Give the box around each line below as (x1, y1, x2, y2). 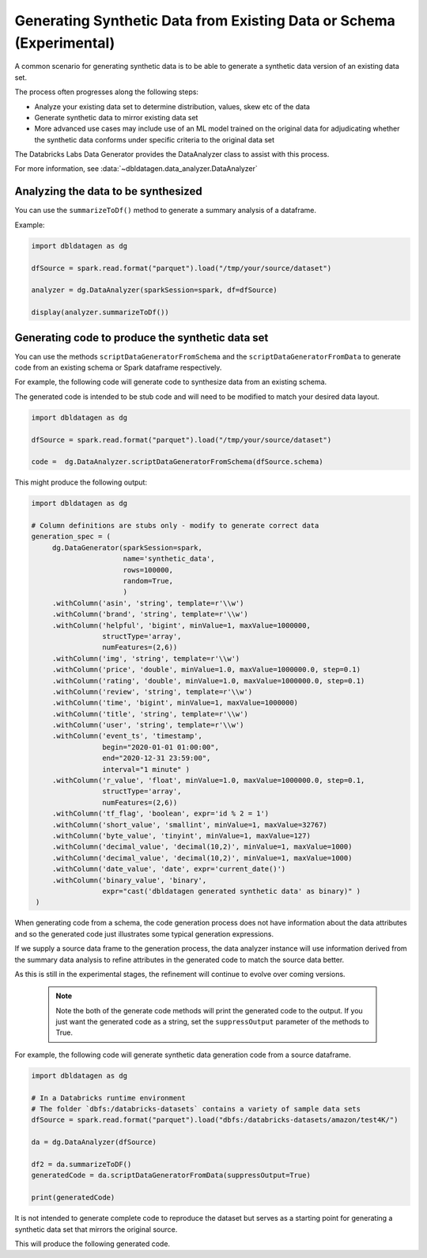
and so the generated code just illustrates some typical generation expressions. (14, 929, 274, 938)
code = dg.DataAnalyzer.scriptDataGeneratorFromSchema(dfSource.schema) (31, 458, 323, 466)
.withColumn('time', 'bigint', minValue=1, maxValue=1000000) (51, 698, 299, 708)
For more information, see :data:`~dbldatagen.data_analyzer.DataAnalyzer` (14, 164, 258, 173)
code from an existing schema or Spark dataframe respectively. (14, 363, 222, 372)
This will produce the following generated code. (14, 1239, 170, 1248)
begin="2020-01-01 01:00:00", (101, 743, 219, 751)
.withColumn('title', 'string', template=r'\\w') (51, 709, 248, 718)
